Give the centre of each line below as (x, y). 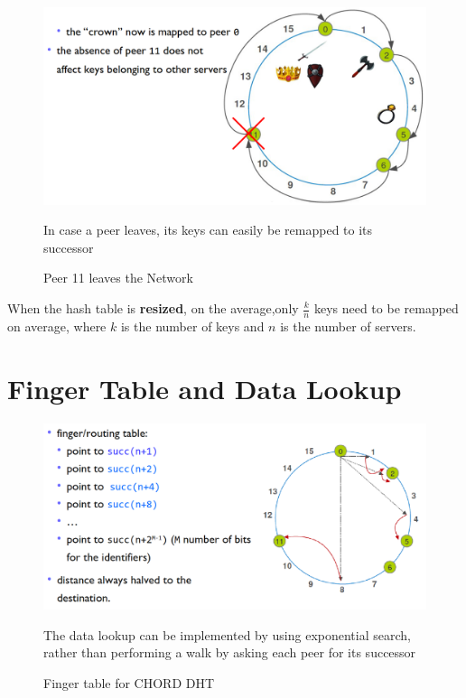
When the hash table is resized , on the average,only (153, 308)
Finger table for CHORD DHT (129, 682)
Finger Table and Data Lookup (205, 388)
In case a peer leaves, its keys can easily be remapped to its (208, 230)
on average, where (57, 326)
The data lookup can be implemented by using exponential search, (227, 634)
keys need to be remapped (386, 308)
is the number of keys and (192, 326)
